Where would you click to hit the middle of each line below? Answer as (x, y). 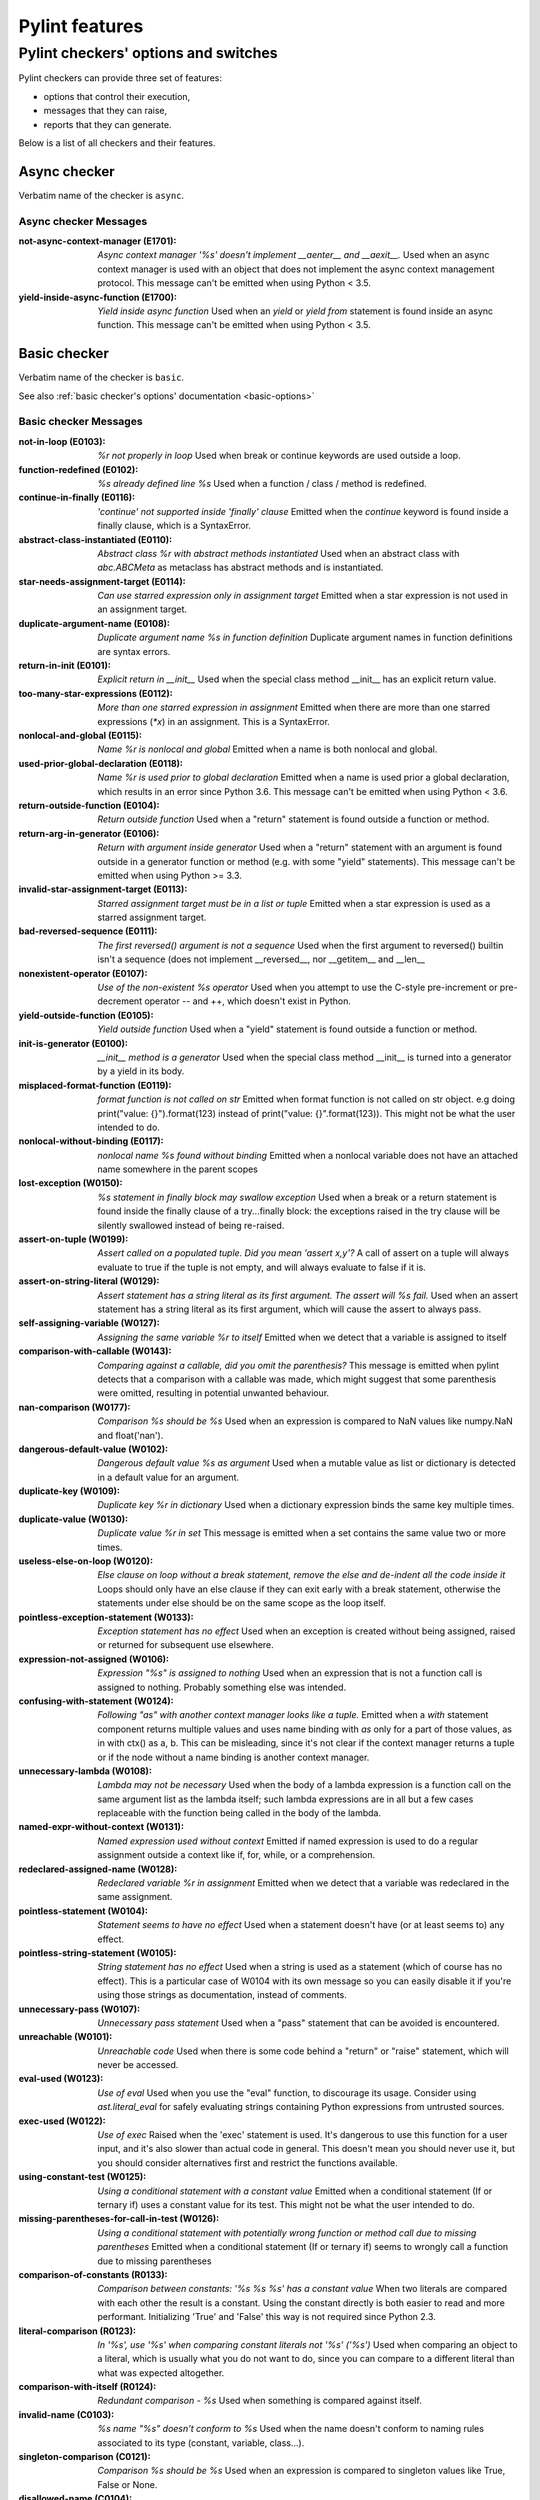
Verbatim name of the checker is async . (101, 195)
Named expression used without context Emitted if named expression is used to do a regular (288, 1841)
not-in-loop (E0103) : (62, 441)
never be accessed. (138, 2065)
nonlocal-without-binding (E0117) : (91, 1141)
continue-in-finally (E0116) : (76, 497)
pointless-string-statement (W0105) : (97, 1952)
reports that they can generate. (107, 124)
